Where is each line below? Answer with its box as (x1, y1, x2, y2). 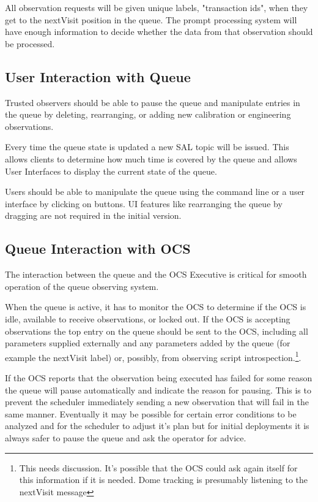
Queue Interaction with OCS (5, 239, 191, 258)
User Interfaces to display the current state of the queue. (5, 164, 217, 177)
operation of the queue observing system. (5, 280, 159, 292)
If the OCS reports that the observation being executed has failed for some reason (5, 371, 312, 384)
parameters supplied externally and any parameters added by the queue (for (5, 337, 290, 349)
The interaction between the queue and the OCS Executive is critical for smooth (5, 268, 307, 281)
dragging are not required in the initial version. (5, 209, 182, 222)
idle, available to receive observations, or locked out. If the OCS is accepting (5, 312, 290, 325)
